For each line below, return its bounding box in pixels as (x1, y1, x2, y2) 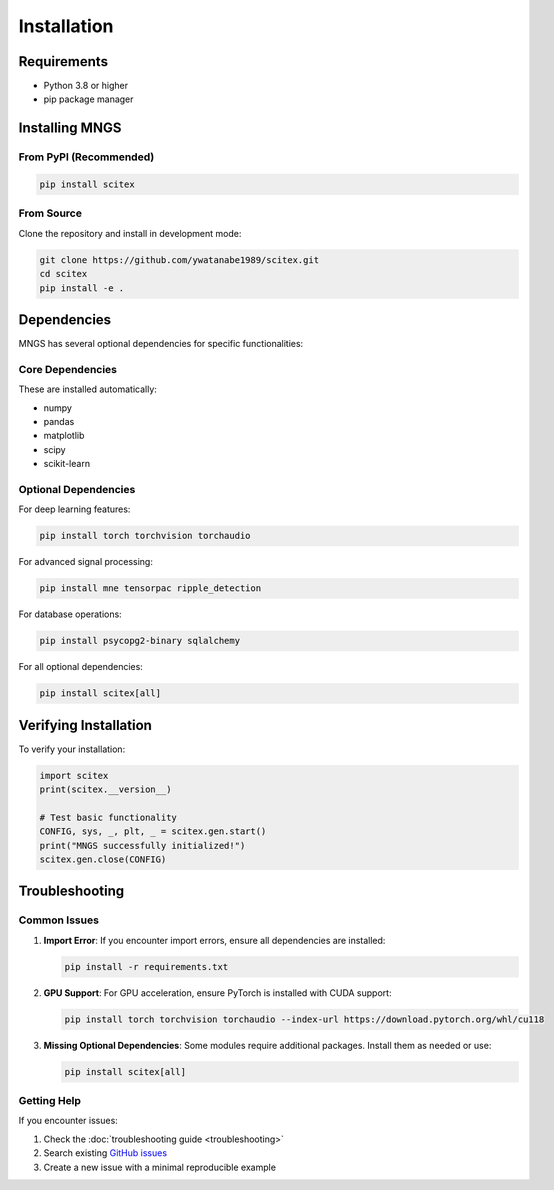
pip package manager (43, 93, 134, 105)
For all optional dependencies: (18, 661, 144, 673)
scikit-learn (43, 458, 90, 470)
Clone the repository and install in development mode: (18, 227, 242, 239)
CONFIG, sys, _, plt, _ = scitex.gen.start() (39, 826, 267, 837)
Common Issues (18, 913, 100, 927)
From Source (18, 206, 82, 220)
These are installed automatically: (18, 383, 157, 395)
